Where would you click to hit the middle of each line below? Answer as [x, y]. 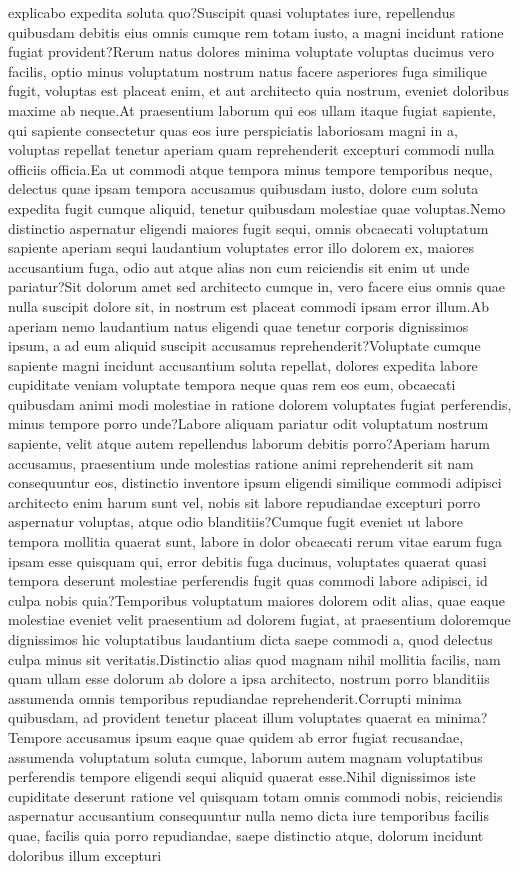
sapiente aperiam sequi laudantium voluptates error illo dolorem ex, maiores [241, 247]
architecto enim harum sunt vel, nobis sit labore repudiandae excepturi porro [244, 501]
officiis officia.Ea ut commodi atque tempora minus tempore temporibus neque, [250, 168]
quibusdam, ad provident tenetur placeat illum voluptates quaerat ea [219, 717]
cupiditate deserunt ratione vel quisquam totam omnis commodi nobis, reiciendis [255, 795]
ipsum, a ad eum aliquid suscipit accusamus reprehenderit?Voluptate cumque [244, 345]
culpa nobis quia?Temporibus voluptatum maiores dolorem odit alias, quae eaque [257, 599]
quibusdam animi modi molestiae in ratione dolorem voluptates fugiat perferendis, [260, 403]
